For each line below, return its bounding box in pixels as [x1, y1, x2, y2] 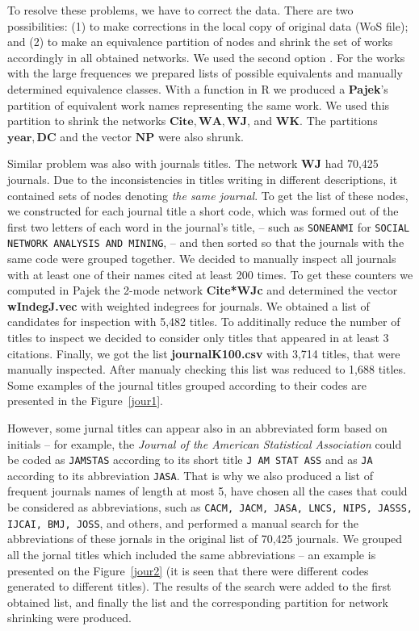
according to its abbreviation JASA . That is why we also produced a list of [7, 466, 373, 483]
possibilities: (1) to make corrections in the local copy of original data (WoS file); [7, 17, 409, 34]
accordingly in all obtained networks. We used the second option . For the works [7, 48, 405, 65]
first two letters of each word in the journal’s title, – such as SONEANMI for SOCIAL [7, 218, 410, 235]
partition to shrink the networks [7, 112, 166, 129]
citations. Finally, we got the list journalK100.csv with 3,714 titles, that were [7, 345, 400, 361]
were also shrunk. [157, 127, 244, 144]
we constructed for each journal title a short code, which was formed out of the [7, 203, 399, 219]
